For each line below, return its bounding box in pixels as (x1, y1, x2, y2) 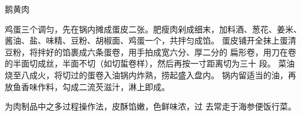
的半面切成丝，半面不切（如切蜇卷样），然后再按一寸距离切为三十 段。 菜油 (5, 57, 295, 69)
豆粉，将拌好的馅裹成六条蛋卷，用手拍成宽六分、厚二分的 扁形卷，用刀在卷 (5, 45, 296, 58)
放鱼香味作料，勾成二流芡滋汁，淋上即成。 (5, 80, 170, 92)
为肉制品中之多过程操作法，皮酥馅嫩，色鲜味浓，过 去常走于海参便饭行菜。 (5, 100, 296, 112)
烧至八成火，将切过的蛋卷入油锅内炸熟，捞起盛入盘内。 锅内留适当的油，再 (5, 68, 296, 81)
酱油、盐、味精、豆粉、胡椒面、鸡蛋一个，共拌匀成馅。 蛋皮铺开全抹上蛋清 (5, 34, 296, 47)
